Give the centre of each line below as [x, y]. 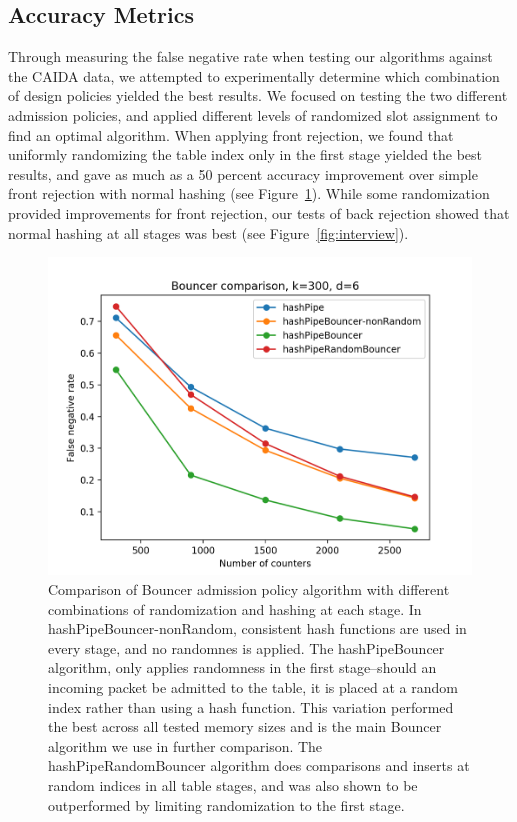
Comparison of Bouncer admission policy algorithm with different [249, 589]
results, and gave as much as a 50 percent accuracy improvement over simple [243, 173]
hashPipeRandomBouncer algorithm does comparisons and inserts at [259, 765]
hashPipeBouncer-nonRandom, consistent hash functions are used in [257, 628]
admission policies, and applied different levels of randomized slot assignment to [253, 114]
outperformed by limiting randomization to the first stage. [226, 804]
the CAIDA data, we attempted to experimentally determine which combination [254, 75]
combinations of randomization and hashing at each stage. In [235, 608]
